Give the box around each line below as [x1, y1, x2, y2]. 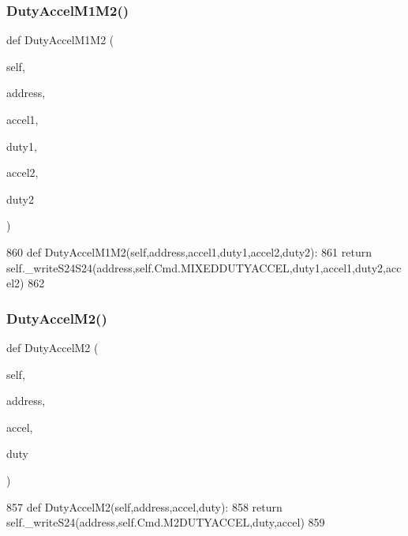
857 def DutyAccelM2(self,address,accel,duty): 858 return [6, 498, 283, 515]
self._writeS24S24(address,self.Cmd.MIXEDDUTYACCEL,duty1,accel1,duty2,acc [6, 259, 402, 275]
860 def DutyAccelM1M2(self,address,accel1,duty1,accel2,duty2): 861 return [6, 243, 372, 260]
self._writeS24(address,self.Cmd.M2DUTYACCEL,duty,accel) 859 [6, 514, 325, 530]
